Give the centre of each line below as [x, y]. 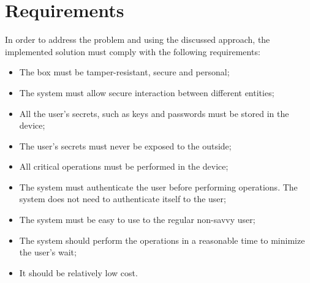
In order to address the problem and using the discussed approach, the [138, 40]
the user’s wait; [48, 252]
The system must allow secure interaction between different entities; [147, 92]
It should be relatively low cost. [78, 272]
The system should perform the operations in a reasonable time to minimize [162, 240]
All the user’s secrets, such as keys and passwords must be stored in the [154, 113]
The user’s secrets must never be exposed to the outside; [125, 145]
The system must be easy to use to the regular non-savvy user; [137, 220]
